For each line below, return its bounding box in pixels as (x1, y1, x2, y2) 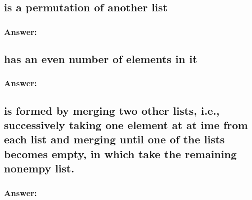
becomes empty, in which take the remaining (4, 146, 237, 161)
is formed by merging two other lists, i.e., (4, 102, 220, 118)
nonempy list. (4, 161, 74, 176)
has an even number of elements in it (4, 51, 197, 67)
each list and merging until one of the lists (4, 132, 225, 147)
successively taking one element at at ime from (4, 117, 248, 133)
